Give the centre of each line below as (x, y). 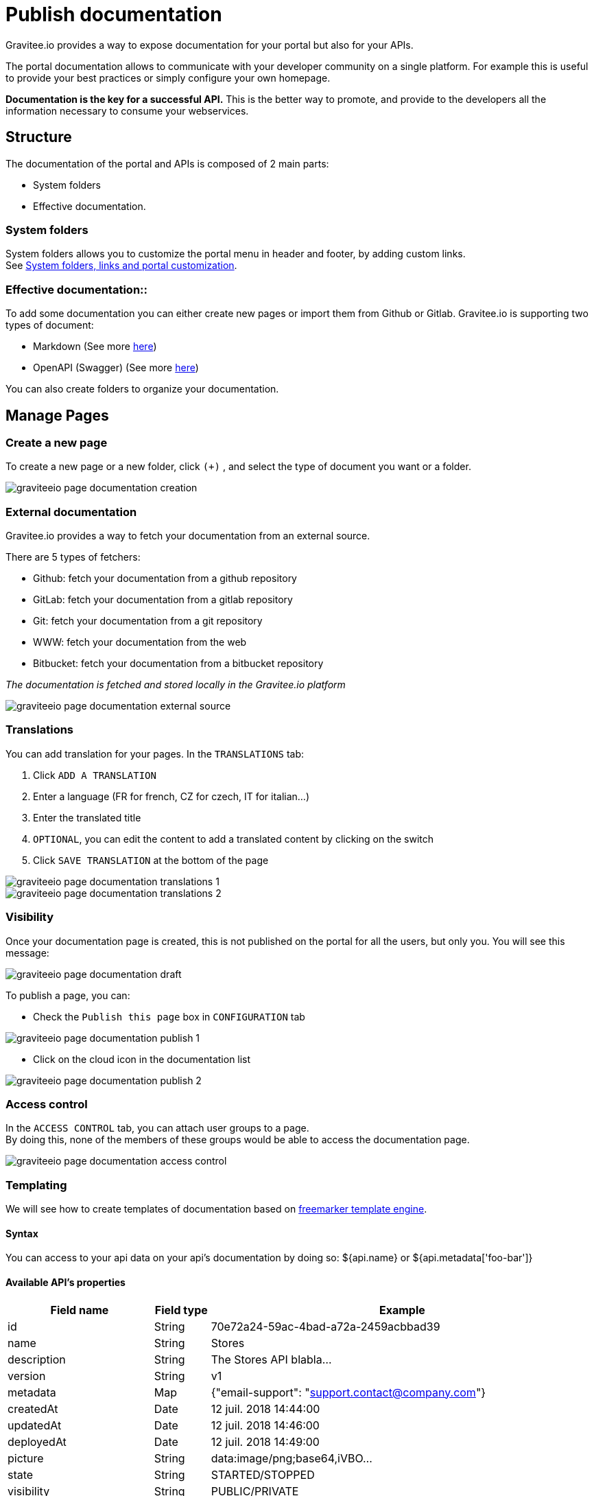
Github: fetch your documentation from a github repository (165, 578)
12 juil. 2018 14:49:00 (265, 1441)
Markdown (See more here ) (95, 347)
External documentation (71, 512)
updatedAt (35, 1425)
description (37, 1359)
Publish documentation (114, 14)
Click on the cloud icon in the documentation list (142, 1059)
